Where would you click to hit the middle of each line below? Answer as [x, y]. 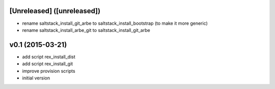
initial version [36, 78]
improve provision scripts [49, 71]
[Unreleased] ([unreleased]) [55, 11]
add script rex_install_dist [49, 57]
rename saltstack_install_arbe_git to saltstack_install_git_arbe [86, 30]
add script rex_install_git [48, 64]
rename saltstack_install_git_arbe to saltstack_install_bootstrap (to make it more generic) [115, 23]
